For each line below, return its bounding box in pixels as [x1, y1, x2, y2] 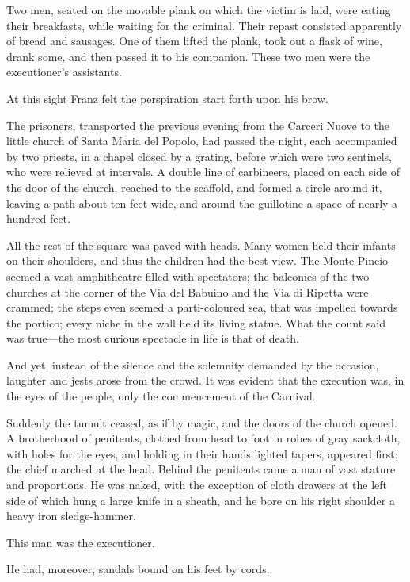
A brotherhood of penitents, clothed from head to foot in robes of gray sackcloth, [6, 430, 401, 446]
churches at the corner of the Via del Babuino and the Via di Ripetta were [6, 283, 369, 300]
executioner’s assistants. [6, 63, 122, 80]
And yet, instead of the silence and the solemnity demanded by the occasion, [6, 356, 379, 373]
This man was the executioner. [6, 534, 155, 550]
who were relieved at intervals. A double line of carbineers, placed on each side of [6, 163, 400, 180]
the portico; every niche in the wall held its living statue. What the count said [6, 314, 386, 331]
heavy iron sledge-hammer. [6, 507, 136, 524]
